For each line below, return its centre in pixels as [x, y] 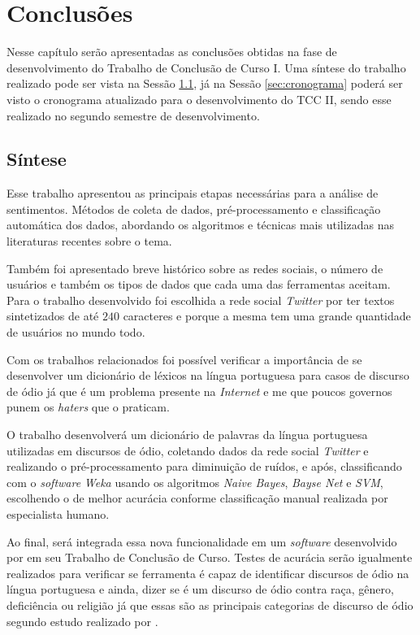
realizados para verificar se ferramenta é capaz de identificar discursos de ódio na [208, 573]
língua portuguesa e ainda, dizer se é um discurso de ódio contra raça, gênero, [200, 589]
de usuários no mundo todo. [76, 332]
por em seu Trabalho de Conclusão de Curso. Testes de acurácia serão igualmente [210, 557]
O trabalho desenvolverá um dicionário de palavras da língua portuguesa [187, 435]
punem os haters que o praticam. [88, 407]
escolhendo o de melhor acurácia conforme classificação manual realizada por [197, 498]
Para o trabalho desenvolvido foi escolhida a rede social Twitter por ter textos [201, 300]
